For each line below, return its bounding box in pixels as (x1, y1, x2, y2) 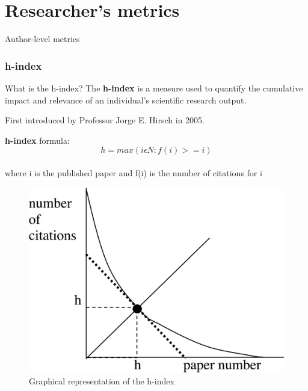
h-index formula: (5, 134, 70, 146)
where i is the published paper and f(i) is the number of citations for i (5, 166, 262, 179)
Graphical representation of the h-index (29, 374, 174, 387)
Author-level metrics (5, 32, 80, 45)
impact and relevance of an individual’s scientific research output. (5, 93, 247, 106)
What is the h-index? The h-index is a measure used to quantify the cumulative (5, 81, 303, 94)
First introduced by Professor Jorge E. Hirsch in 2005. (5, 114, 205, 126)
